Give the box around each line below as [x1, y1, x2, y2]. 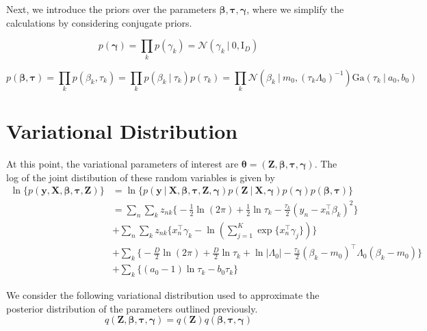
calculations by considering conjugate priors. [6, 15, 192, 29]
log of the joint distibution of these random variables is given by [6, 170, 275, 184]
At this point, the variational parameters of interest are [6, 156, 239, 170]
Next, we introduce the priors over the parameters [6, 2, 216, 16]
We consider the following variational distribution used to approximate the [6, 288, 320, 302]
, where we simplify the [246, 2, 344, 16]
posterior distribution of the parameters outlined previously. [6, 301, 258, 315]
